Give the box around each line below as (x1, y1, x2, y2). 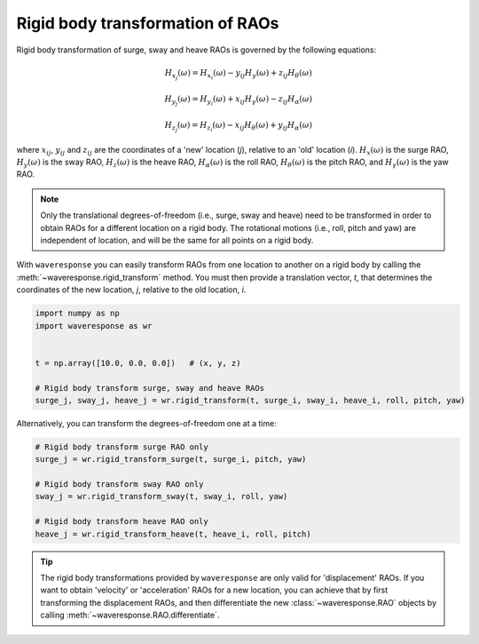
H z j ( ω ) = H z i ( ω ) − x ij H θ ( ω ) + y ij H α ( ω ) (164, 120, 312, 133)
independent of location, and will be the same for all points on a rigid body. (40, 235, 314, 246)
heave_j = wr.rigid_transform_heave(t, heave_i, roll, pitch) (35, 529, 311, 539)
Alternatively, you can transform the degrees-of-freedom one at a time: (16, 417, 277, 428)
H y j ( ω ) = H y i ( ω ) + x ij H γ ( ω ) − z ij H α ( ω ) (164, 93, 312, 107)
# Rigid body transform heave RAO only (35, 516, 208, 527)
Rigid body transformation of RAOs (16, 13, 279, 33)
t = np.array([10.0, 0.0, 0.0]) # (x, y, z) (35, 358, 241, 368)
